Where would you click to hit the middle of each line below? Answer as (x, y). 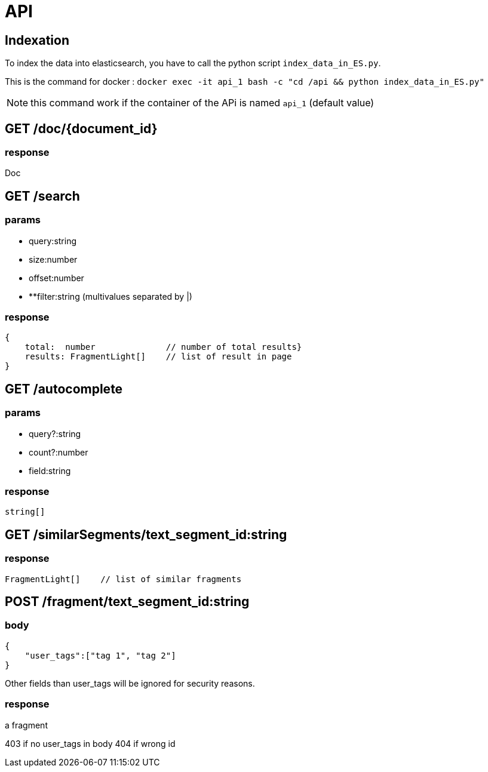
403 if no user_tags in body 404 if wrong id (90, 743)
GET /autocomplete (64, 389)
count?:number (59, 452)
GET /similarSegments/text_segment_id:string (146, 534)
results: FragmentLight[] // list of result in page (158, 357)
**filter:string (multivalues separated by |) (111, 296)
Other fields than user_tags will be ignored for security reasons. (130, 683)
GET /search (42, 196)
